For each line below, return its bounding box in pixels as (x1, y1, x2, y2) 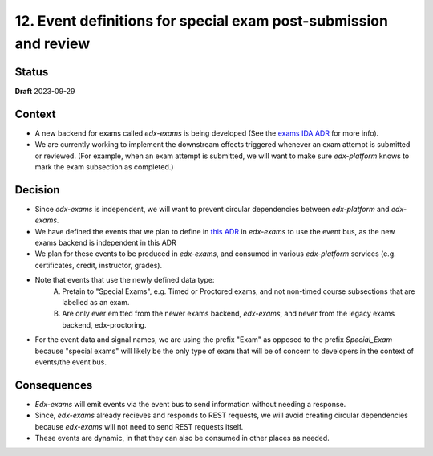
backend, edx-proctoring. (62, 320, 147, 329)
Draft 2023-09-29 (14, 86, 75, 96)
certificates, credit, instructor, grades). (34, 260, 163, 270)
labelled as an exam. (62, 297, 130, 307)
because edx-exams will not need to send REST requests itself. (34, 421, 244, 431)
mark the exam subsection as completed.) (34, 161, 174, 172)
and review (14, 35, 91, 52)
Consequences (14, 378, 93, 392)
